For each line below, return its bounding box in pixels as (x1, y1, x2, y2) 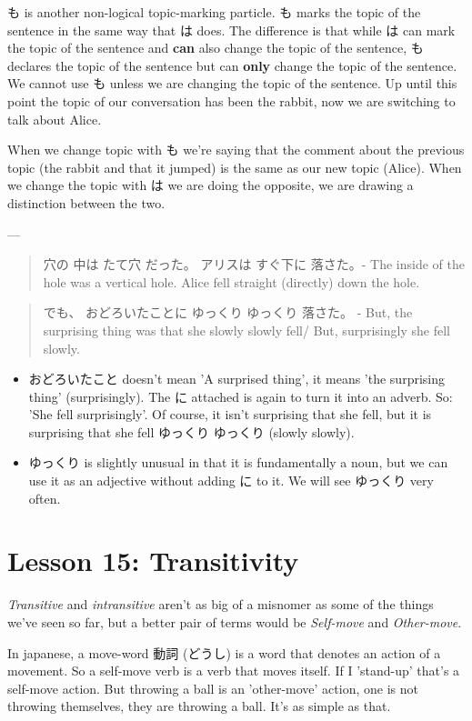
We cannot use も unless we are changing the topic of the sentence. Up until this (7, 74, 457, 93)
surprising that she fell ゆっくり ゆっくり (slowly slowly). (28, 422, 355, 441)
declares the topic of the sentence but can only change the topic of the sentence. (7, 55, 457, 75)
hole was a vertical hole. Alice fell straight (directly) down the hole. (43, 272, 420, 291)
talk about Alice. (7, 109, 102, 128)
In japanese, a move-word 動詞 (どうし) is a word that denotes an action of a (7, 643, 441, 662)
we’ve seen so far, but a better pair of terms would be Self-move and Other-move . (7, 612, 462, 631)
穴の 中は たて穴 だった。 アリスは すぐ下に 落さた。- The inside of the (43, 255, 465, 274)
